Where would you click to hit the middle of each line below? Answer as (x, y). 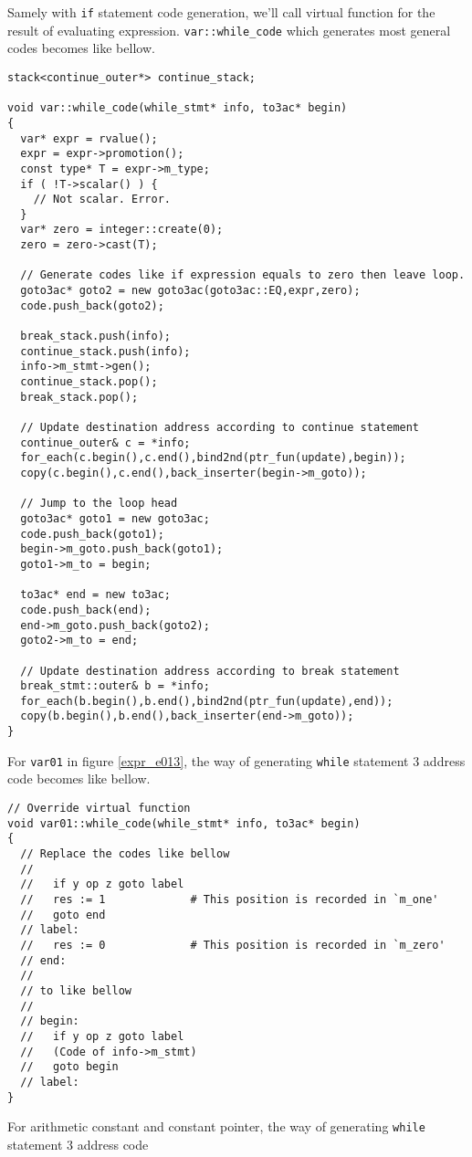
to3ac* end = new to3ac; (95, 595)
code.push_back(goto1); (92, 534)
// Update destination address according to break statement (210, 671)
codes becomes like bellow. (81, 48)
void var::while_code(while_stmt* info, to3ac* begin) (178, 108)
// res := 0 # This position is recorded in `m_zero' (233, 945)
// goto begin (69, 1067)
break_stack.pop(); (79, 397)
